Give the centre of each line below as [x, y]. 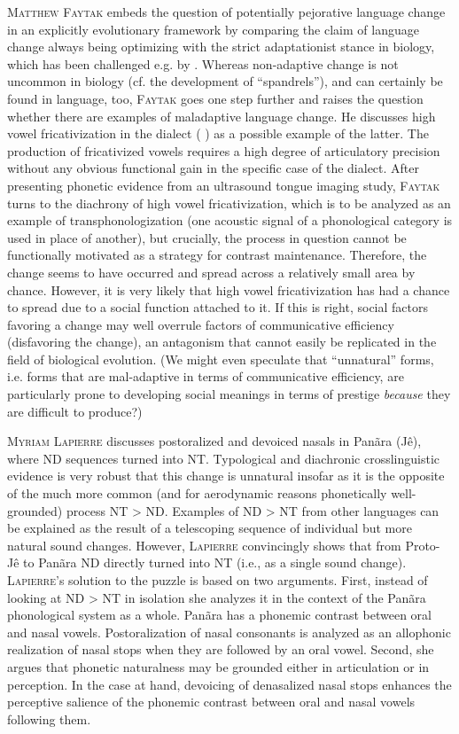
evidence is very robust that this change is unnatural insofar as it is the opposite [226, 476]
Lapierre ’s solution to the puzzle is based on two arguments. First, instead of [218, 580]
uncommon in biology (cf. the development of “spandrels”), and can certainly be [225, 81]
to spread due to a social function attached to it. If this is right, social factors [218, 307]
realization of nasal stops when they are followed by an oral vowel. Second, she [221, 649]
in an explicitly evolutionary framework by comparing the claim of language [213, 29]
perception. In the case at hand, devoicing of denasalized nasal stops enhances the [229, 684]
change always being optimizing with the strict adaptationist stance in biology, [221, 47]
